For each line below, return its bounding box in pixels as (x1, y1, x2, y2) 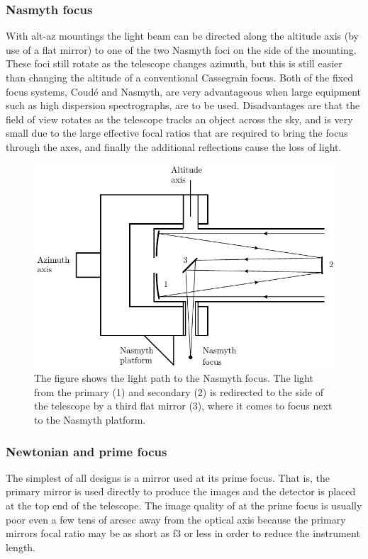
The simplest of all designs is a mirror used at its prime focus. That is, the (6, 470, 330, 485)
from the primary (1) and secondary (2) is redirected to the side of (34, 384, 324, 399)
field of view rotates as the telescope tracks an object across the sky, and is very (6, 111, 353, 126)
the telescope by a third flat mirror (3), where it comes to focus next (34, 398, 333, 413)
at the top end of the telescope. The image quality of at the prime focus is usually (6, 498, 362, 513)
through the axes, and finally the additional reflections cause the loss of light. (6, 139, 342, 154)
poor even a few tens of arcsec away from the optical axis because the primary (6, 512, 346, 526)
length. (6, 539, 36, 554)
